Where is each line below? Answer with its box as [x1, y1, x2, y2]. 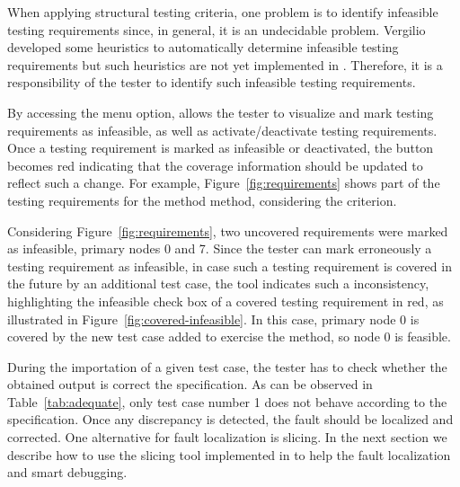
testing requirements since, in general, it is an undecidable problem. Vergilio [7, 20, 426, 39]
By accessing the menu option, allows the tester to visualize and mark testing [7, 102, 434, 121]
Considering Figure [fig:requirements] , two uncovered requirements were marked [7, 221, 448, 240]
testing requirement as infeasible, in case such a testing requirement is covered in [7, 256, 452, 275]
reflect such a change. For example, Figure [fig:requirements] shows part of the [7, 173, 440, 192]
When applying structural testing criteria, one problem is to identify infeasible [7, 3, 438, 21]
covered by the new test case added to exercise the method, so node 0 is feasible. [7, 327, 451, 346]
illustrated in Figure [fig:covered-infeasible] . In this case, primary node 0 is [7, 309, 420, 328]
